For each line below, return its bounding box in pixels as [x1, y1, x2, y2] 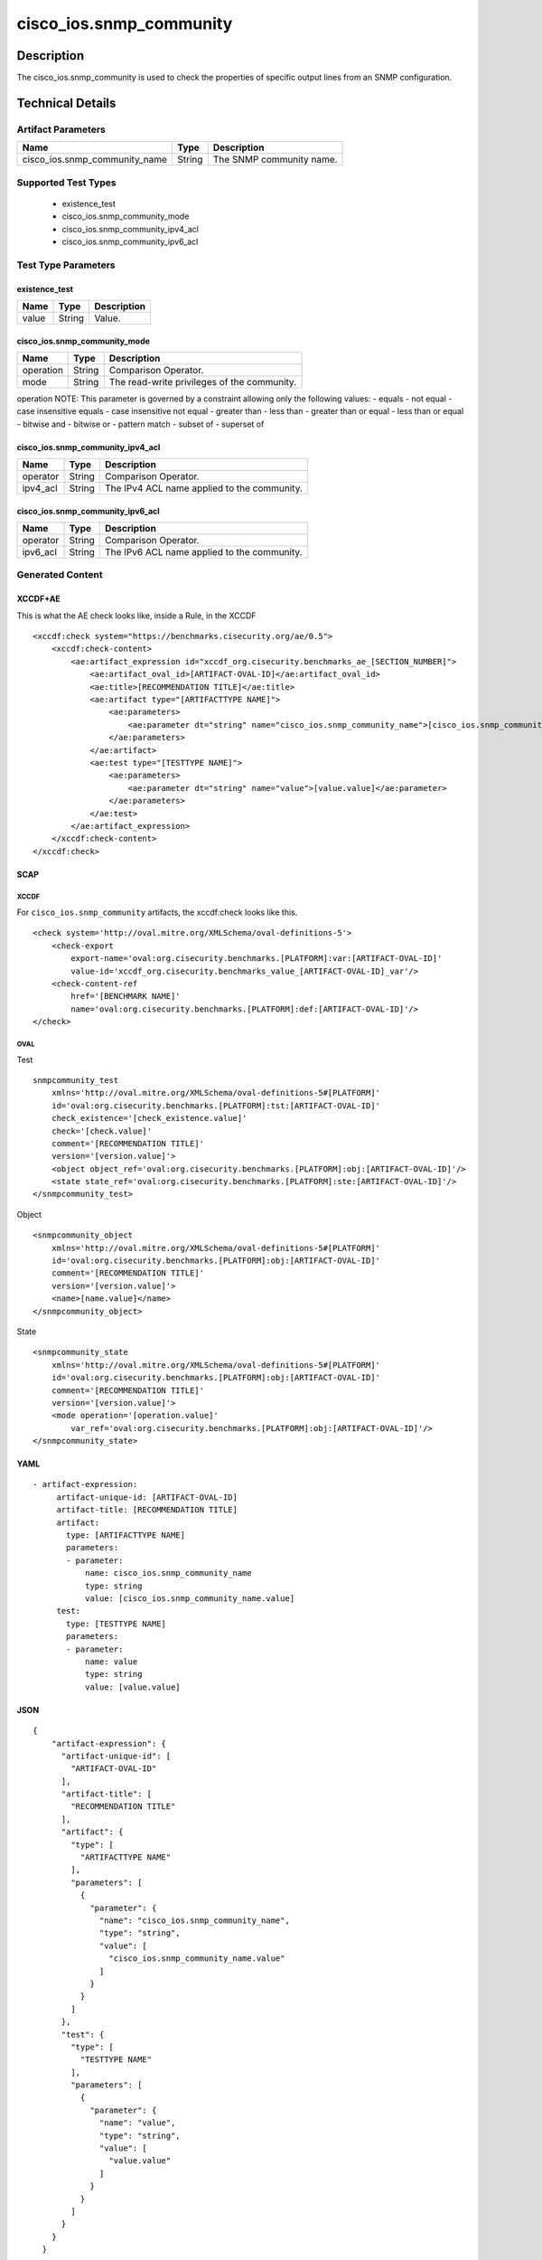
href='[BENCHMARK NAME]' [70, 991, 181, 1002]
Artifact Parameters [16, 123, 106, 136]
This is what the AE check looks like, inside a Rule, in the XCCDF [16, 610, 257, 621]
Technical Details [16, 95, 117, 110]
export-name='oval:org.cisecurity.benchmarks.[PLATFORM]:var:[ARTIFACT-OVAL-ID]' [70, 954, 443, 964]
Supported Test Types [16, 176, 117, 189]
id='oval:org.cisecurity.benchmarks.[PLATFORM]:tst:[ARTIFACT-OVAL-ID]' [51, 1100, 381, 1111]
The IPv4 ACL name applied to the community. [104, 482, 303, 494]
